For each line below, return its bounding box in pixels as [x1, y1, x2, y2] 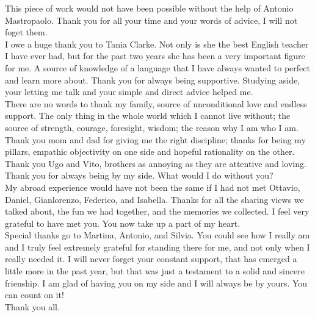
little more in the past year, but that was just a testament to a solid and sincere [5, 265, 305, 277]
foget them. [5, 26, 48, 38]
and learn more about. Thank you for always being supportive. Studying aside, [5, 73, 300, 86]
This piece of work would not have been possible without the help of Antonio [5, 2, 294, 14]
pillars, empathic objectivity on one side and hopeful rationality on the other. [5, 145, 295, 158]
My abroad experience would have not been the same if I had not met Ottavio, [5, 180, 300, 193]
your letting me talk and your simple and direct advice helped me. [5, 85, 253, 98]
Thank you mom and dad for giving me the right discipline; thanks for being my [5, 133, 306, 146]
